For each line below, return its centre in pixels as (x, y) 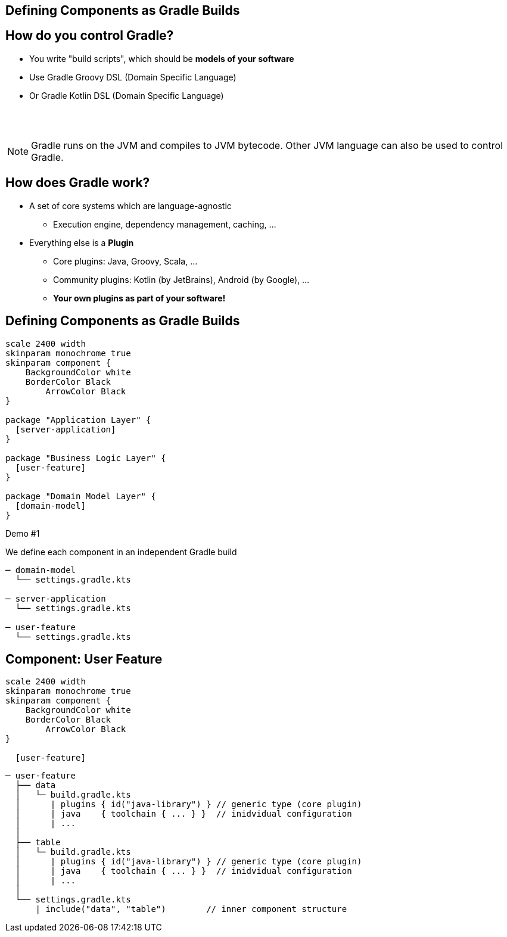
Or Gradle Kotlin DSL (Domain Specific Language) (127, 95)
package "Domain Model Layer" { (81, 496)
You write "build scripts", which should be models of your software (162, 58)
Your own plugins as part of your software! (139, 298)
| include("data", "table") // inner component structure (191, 909)
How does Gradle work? (78, 183)
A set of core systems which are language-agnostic (130, 206)
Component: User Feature (84, 659)
